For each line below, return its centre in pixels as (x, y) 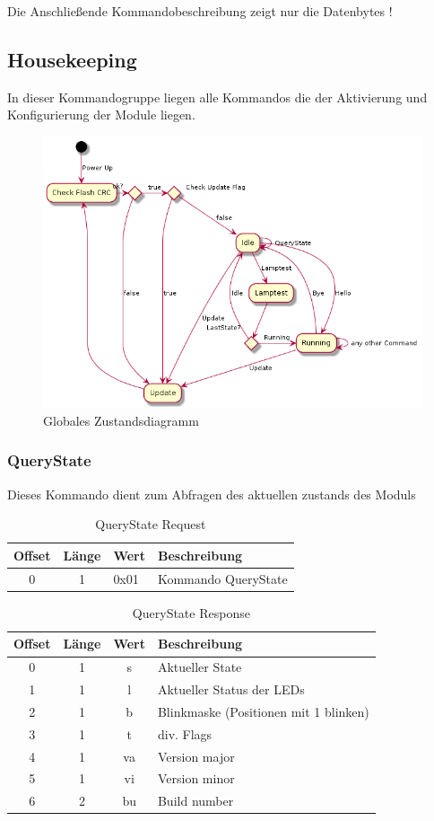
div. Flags (185, 733)
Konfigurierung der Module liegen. (101, 115)
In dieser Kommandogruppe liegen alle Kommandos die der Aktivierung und (217, 97)
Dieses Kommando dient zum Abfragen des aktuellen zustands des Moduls (212, 494)
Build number (195, 801)
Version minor (196, 778)
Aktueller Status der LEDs (231, 689)
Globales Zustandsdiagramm (121, 420)
